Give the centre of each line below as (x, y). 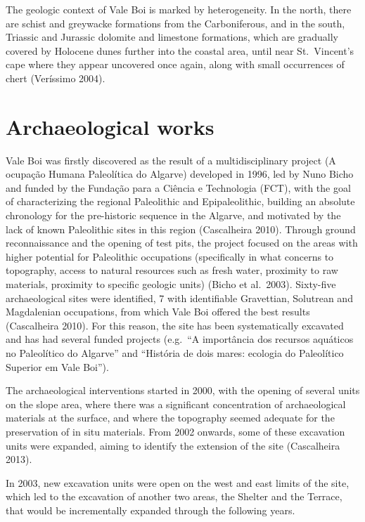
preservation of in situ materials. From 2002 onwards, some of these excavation (175, 431)
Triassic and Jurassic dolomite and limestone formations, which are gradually (172, 37)
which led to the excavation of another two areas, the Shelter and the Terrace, (174, 496)
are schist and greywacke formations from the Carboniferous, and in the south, (175, 23)
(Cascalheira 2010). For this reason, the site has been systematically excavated (175, 325)
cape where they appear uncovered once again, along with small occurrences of (175, 64)
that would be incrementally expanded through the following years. (151, 510)
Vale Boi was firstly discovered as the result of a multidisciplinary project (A (171, 160)
